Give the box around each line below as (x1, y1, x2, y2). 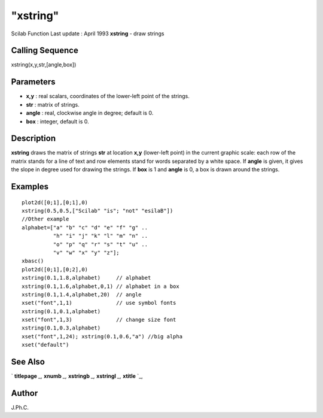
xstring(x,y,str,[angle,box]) (11, 61, 77, 68)
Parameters (11, 77, 56, 87)
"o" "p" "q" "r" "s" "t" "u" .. (53, 241, 148, 248)
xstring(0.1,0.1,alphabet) (22, 308, 101, 314)
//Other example (22, 216, 69, 223)
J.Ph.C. (11, 404, 29, 411)
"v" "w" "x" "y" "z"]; (53, 249, 120, 256)
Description (11, 134, 56, 144)
